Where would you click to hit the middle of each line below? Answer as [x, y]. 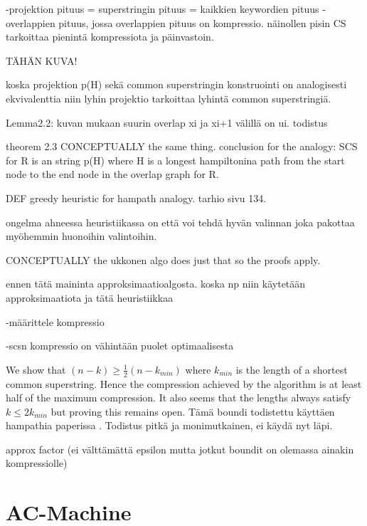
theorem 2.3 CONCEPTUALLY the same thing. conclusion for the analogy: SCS [182, 146]
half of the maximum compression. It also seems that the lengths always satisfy [179, 398]
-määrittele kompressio [55, 321]
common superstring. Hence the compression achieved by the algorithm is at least [184, 383]
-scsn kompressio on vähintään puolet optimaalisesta [120, 346]
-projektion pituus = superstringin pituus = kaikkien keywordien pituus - [166, 9]
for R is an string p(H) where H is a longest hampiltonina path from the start [175, 160]
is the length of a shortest [292, 369]
